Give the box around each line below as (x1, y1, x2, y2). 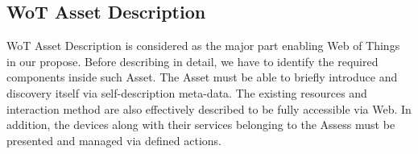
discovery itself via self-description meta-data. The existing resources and (6, 84, 367, 101)
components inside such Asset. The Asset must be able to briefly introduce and (6, 69, 398, 85)
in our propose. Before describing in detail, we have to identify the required (6, 52, 379, 69)
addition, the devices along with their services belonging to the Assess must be (6, 116, 395, 133)
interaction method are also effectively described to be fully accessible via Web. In (6, 100, 412, 117)
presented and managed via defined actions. (6, 131, 221, 148)
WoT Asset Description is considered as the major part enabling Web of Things (6, 37, 400, 54)
